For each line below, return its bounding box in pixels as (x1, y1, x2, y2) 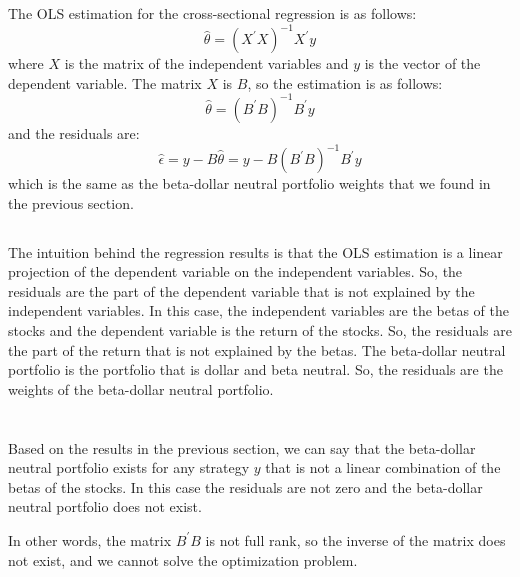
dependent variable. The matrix (8, 72, 202, 93)
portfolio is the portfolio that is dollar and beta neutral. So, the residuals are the (8, 359, 503, 380)
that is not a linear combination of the (265, 457, 501, 478)
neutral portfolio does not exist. (8, 496, 202, 517)
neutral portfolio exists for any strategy (8, 457, 250, 478)
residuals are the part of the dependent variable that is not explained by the (8, 280, 475, 301)
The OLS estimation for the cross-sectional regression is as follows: (8, 3, 417, 24)
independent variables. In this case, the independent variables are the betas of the (8, 300, 510, 321)
